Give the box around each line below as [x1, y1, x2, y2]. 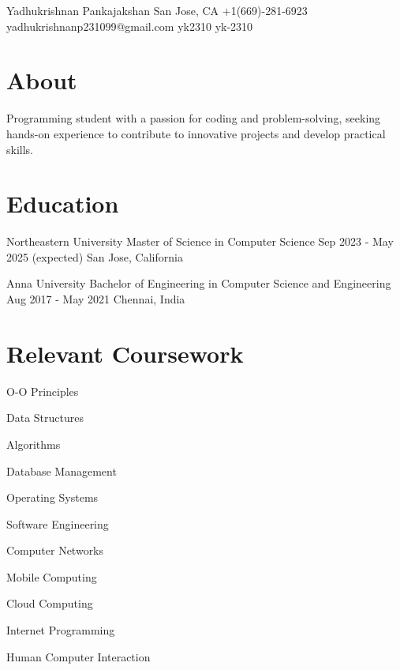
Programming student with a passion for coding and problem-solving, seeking [6, 110, 381, 126]
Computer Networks [6, 542, 104, 559]
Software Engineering [6, 515, 109, 532]
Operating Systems [6, 489, 99, 506]
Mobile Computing [6, 568, 97, 585]
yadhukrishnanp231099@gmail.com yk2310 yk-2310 [6, 17, 253, 34]
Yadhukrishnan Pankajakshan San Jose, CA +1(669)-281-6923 [6, 2, 308, 18]
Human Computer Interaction [6, 648, 151, 664]
